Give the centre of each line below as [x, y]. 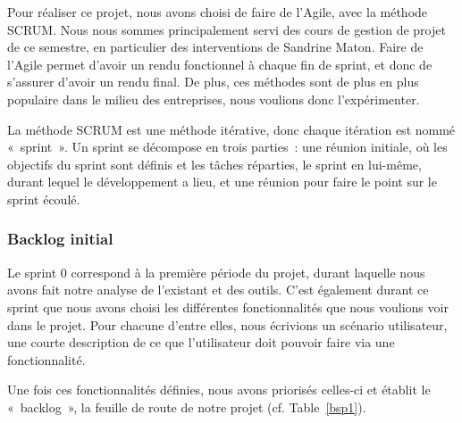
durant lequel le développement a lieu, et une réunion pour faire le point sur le [222, 182]
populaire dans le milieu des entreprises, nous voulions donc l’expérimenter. [214, 99]
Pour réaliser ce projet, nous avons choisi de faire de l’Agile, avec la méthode [218, 12]
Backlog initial [60, 239]
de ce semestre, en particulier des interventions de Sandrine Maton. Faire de [215, 47]
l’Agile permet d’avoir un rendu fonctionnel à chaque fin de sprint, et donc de [220, 64]
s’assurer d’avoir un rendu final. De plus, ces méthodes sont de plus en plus [213, 82]
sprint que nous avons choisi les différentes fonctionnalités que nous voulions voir [228, 307]
